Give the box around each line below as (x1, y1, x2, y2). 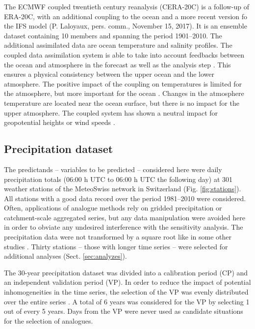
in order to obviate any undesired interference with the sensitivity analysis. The (4, 222, 243, 232)
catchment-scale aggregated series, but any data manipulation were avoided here (4, 212, 245, 222)
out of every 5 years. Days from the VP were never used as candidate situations (4, 306, 243, 316)
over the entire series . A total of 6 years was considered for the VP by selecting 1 (4, 296, 250, 306)
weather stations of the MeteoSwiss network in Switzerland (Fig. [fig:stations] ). (4, 183, 241, 194)
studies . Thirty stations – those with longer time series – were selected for (4, 241, 228, 251)
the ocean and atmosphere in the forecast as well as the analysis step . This (4, 59, 231, 69)
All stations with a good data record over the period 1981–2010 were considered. (4, 193, 246, 203)
